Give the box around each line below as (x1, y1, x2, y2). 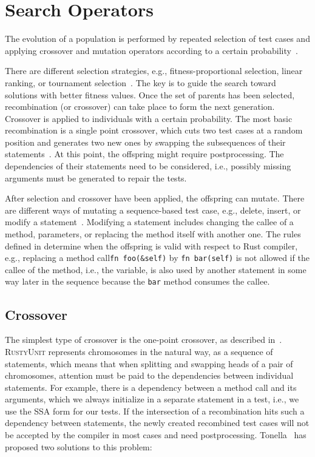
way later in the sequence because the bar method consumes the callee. (5, 275, 270, 288)
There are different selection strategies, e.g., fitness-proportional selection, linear (5, 64, 303, 77)
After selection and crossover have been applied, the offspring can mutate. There (5, 192, 305, 205)
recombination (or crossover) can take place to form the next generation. (5, 100, 275, 113)
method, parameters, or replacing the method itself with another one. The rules (5, 228, 301, 240)
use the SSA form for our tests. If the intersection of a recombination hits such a (5, 404, 305, 417)
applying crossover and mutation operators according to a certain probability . (5, 44, 298, 56)
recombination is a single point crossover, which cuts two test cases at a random (5, 124, 303, 137)
